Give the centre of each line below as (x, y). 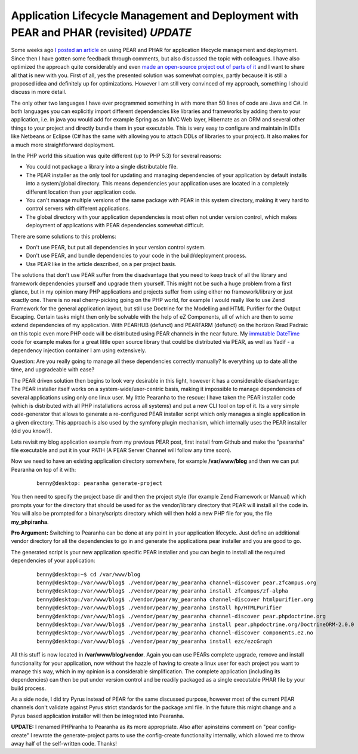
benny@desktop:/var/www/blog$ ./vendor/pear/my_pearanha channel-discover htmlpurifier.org (175, 599)
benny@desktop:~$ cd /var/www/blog (89, 574)
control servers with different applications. (78, 209)
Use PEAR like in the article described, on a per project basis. (101, 264)
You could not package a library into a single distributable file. (102, 167)
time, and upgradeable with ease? (53, 370)
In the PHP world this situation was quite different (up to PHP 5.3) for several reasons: (116, 156)
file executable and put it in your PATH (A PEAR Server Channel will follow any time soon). (121, 450)
